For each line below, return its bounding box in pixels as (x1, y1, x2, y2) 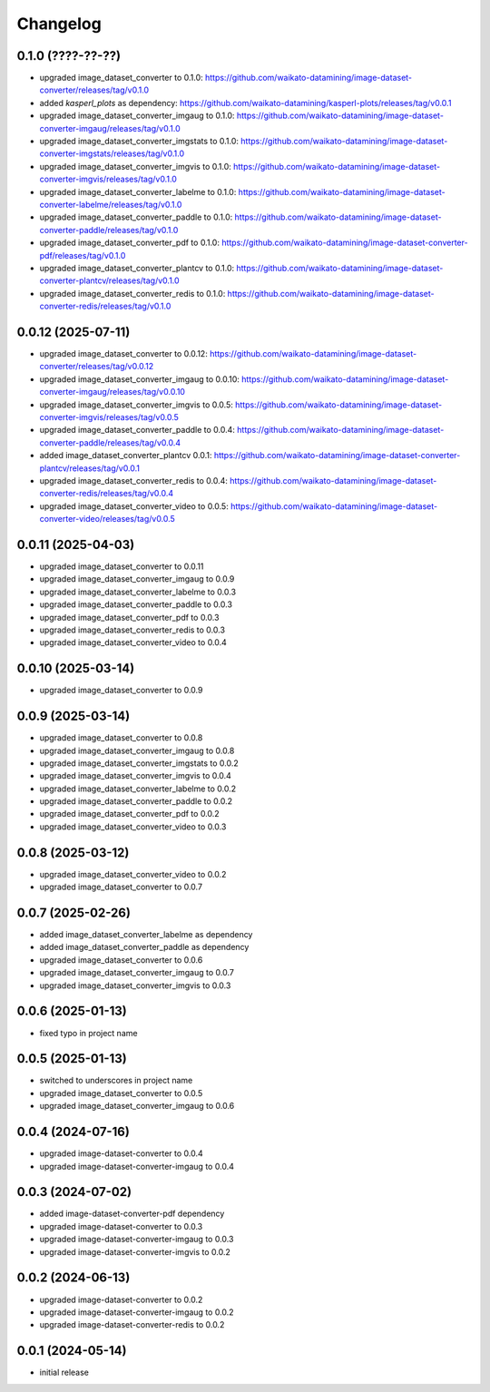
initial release (39, 1367, 90, 1378)
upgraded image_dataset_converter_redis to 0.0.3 (39, 624, 226, 635)
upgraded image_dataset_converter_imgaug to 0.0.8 (39, 745, 235, 756)
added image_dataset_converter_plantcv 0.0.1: (39, 450, 212, 461)
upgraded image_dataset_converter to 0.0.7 (39, 881, 203, 893)
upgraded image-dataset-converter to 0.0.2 (39, 1294, 203, 1305)
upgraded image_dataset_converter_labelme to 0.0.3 (39, 586, 236, 597)
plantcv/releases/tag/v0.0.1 (39, 463, 141, 474)
